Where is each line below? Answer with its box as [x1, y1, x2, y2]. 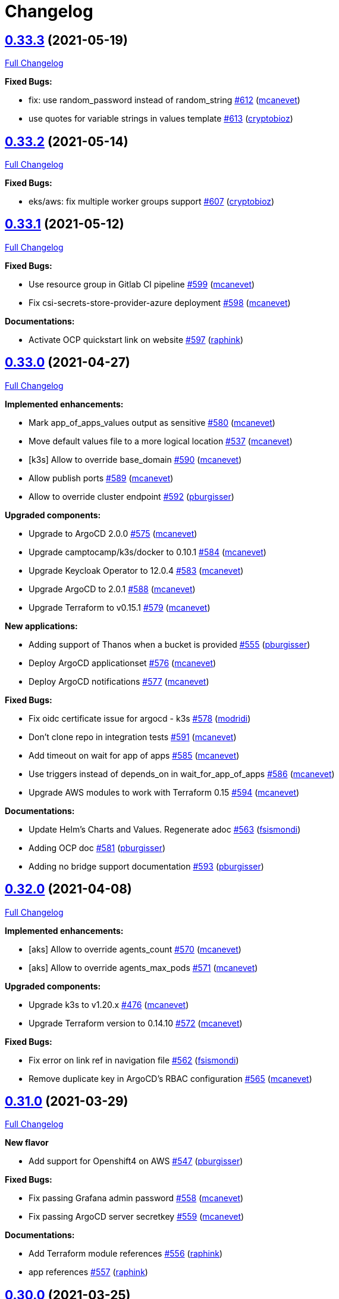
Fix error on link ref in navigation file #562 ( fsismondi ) [29, 1054, 239, 1065]
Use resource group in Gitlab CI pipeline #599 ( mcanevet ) [29, 279, 255, 289]
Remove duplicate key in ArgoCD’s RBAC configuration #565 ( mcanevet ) [29, 1073, 312, 1084]
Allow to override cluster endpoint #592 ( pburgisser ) [29, 491, 234, 502]
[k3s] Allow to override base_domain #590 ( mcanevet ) [29, 454, 242, 465]
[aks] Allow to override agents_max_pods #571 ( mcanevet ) [29, 962, 258, 973]
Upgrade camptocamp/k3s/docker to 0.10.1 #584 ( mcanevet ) [29, 546, 266, 557]
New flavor [5, 1137, 49, 1148]
